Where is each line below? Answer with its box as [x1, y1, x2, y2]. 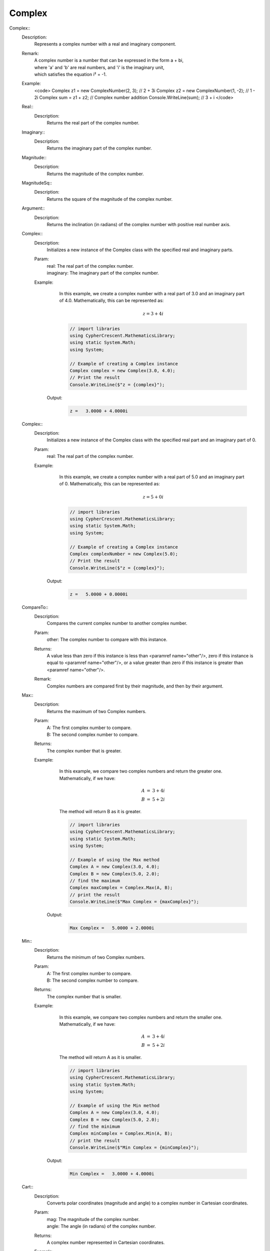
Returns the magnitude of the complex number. [46, 171, 144, 177]
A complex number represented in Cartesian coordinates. [46, 1239, 165, 1245]
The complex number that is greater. [46, 748, 122, 754]
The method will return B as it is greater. [59, 808, 142, 814]
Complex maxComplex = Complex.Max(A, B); [69, 885, 173, 891]
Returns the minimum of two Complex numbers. [46, 954, 145, 960]
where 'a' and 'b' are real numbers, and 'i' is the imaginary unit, [34, 64, 164, 70]
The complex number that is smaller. [46, 993, 122, 999]
